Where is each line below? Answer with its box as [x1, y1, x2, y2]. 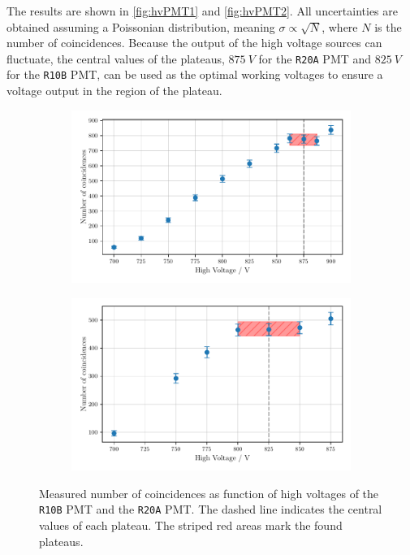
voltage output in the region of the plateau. [6, 82, 222, 99]
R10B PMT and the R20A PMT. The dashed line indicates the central [39, 501, 382, 518]
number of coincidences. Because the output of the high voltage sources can [6, 34, 382, 51]
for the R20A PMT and [258, 50, 372, 67]
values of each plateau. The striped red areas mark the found [39, 516, 343, 533]
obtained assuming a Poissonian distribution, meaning [6, 18, 275, 35]
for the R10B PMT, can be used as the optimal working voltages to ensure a [6, 66, 383, 83]
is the [374, 18, 402, 35]
